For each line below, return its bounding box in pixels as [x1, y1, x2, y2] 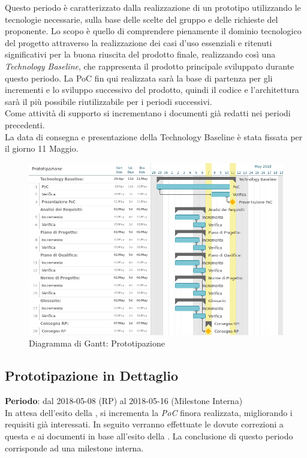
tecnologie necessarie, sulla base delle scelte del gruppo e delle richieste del [5, 13, 278, 25]
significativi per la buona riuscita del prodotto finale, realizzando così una [5, 48, 276, 61]
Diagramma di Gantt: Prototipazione [29, 337, 165, 349]
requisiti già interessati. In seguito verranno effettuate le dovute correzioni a [5, 418, 284, 430]
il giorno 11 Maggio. [5, 142, 79, 155]
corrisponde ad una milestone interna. [5, 441, 144, 454]
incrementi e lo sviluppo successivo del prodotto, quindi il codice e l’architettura [5, 83, 299, 96]
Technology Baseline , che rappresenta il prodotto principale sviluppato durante [5, 59, 294, 72]
